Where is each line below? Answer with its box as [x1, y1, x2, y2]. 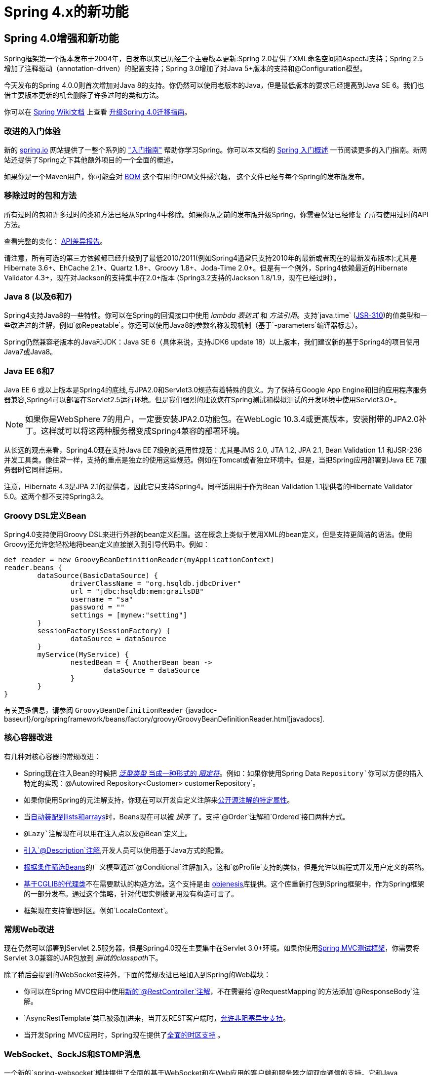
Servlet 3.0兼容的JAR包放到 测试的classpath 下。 [4, 954, 162, 962]
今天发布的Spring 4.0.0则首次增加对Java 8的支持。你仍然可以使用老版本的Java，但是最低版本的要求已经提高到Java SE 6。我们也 [4, 81, 424, 90]
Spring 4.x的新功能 [4, 3, 129, 20]
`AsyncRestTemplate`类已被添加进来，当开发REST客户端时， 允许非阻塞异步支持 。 [24, 1014, 290, 1023]
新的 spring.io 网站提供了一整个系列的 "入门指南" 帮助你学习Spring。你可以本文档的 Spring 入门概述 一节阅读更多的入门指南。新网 [4, 145, 427, 154]
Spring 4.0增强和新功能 [4, 32, 119, 44]
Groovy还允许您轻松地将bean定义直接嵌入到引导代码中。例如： [4, 539, 210, 548]
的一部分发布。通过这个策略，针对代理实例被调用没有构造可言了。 [24, 889, 238, 898]
